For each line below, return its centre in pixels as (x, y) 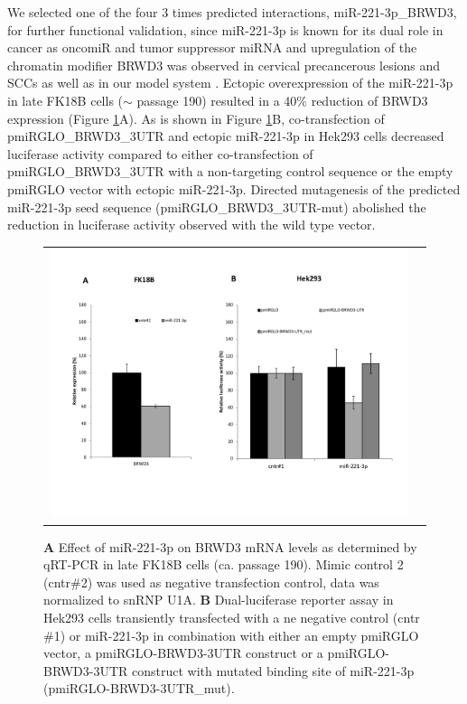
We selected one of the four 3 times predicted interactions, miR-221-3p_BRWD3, (232, 12)
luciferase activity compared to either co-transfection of (160, 153)
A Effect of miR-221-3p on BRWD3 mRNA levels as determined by (230, 546)
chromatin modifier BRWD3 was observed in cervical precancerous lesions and (224, 65)
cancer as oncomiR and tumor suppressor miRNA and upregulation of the (212, 47)
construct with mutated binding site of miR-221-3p (273, 670)
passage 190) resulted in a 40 (217, 100)
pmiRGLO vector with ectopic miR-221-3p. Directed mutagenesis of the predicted (234, 188)
